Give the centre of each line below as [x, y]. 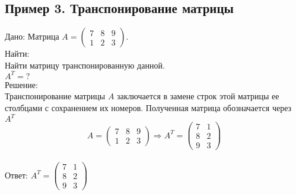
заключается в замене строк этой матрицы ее [198, 96]
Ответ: [16, 175]
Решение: [21, 84]
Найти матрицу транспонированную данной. [85, 65]
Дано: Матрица [32, 36]
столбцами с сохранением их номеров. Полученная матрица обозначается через [148, 108]
